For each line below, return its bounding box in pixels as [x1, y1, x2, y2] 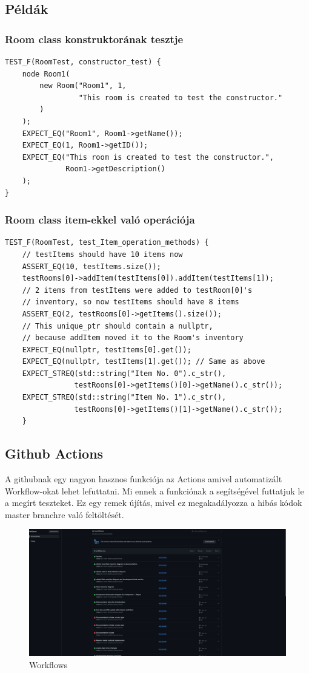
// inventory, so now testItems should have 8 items [22, 298, 239, 307]
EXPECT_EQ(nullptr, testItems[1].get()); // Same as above [22, 357, 265, 366]
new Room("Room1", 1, [39, 81, 127, 91]
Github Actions [5, 444, 104, 463]
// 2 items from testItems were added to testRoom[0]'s [22, 285, 253, 295]
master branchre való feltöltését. [5, 508, 124, 521]
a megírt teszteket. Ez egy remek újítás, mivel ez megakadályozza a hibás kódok [5, 496, 302, 509]
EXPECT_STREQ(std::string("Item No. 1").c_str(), [22, 393, 227, 402]
